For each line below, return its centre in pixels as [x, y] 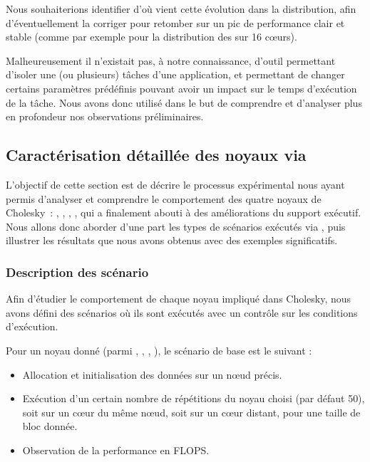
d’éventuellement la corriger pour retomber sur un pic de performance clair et [175, 22]
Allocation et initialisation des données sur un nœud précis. [152, 374]
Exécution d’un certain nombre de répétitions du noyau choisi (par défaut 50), [194, 398]
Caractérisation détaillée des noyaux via [156, 155]
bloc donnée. [50, 426]
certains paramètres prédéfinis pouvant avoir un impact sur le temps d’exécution [181, 88]
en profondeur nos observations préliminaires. [105, 116]
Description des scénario [77, 272]
